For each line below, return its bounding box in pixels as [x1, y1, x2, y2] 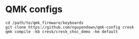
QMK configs [5, 4, 63, 15]
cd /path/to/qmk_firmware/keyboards [5, 20, 84, 25]
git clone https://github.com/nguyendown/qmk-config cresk [5, 24, 134, 30]
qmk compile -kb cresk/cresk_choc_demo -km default [5, 29, 118, 34]
